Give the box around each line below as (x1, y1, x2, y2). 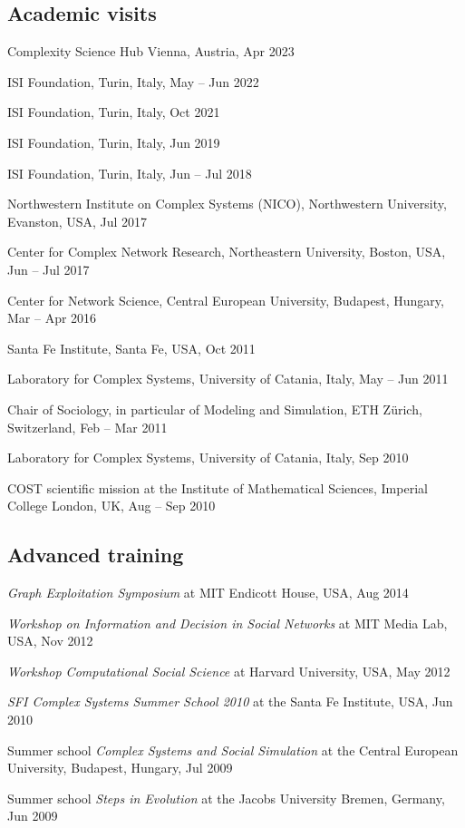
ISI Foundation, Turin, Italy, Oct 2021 (7, 102, 220, 122)
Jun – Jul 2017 (7, 259, 90, 278)
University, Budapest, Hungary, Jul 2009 (7, 758, 233, 777)
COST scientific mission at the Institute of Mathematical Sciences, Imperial (7, 478, 428, 497)
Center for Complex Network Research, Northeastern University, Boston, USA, (7, 242, 446, 261)
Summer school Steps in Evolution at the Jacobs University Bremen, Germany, (7, 788, 445, 807)
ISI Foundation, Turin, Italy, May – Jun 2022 (7, 72, 259, 91)
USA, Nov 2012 (7, 631, 93, 650)
